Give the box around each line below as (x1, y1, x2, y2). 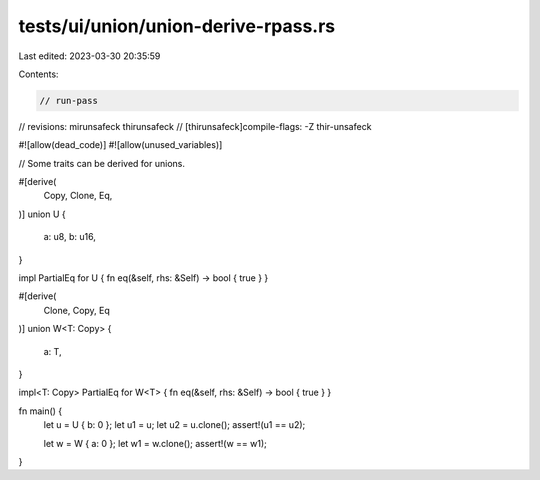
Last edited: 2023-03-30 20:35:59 (18, 50, 161, 62)
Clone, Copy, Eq (43, 304, 110, 316)
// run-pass (39, 95, 99, 106)
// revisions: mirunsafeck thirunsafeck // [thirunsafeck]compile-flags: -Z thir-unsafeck (18, 120, 372, 132)
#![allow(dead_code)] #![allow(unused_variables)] (18, 139, 223, 151)
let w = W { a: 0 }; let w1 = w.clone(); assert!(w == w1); (43, 437, 267, 449)
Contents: (18, 68, 59, 80)
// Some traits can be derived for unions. (18, 157, 185, 169)
